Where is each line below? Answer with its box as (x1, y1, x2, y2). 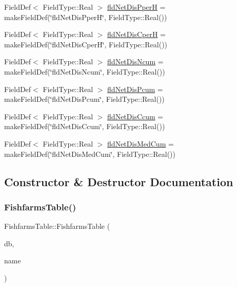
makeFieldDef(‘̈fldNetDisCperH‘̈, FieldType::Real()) (4, 39, 168, 49)
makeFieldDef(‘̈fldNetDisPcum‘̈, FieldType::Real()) (4, 94, 165, 104)
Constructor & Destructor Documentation (4, 173, 233, 189)
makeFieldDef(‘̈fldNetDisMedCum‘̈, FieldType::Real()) (4, 148, 175, 159)
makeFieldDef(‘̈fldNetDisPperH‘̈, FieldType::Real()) (4, 11, 167, 22)
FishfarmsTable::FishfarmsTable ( (4, 221, 110, 231)
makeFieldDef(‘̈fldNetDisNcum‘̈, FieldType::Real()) (4, 66, 165, 77)
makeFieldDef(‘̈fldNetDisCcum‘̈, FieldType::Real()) (4, 121, 165, 132)
